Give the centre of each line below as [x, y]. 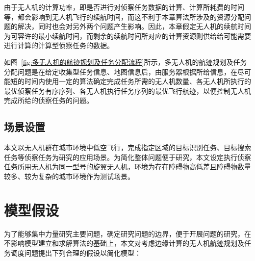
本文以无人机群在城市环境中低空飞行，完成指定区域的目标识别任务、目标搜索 [127, 147]
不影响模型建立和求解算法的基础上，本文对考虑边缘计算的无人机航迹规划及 [124, 243]
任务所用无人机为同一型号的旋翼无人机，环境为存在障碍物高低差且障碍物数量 [127, 167]
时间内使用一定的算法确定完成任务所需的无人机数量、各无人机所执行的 [138, 81]
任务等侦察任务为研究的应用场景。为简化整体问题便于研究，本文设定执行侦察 [127, 157]
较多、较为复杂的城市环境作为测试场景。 [69, 176]
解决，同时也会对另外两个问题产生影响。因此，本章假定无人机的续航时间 [134, 26]
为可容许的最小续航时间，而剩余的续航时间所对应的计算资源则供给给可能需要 [127, 36]
